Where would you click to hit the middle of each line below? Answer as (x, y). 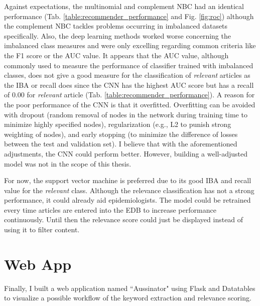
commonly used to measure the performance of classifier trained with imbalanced (129, 65)
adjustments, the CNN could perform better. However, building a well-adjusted (126, 153)
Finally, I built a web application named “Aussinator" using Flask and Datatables (130, 288)
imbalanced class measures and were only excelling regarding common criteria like (130, 45)
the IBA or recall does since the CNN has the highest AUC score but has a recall (129, 85)
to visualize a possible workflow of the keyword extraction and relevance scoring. (128, 298)
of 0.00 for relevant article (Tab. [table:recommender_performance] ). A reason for (129, 95)
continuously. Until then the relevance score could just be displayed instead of (124, 219)
